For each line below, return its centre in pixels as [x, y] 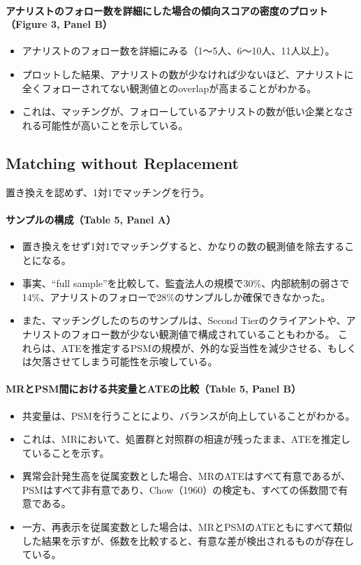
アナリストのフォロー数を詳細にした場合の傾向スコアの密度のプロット [167, 10]
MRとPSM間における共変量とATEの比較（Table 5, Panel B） [153, 389]
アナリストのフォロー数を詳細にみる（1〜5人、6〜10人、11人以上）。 [178, 51]
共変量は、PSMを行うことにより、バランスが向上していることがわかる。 [189, 415]
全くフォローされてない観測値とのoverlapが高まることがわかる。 [169, 88]
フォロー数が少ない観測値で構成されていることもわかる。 [203, 333]
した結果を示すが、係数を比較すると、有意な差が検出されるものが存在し [188, 540]
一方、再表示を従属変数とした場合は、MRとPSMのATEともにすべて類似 [187, 527]
